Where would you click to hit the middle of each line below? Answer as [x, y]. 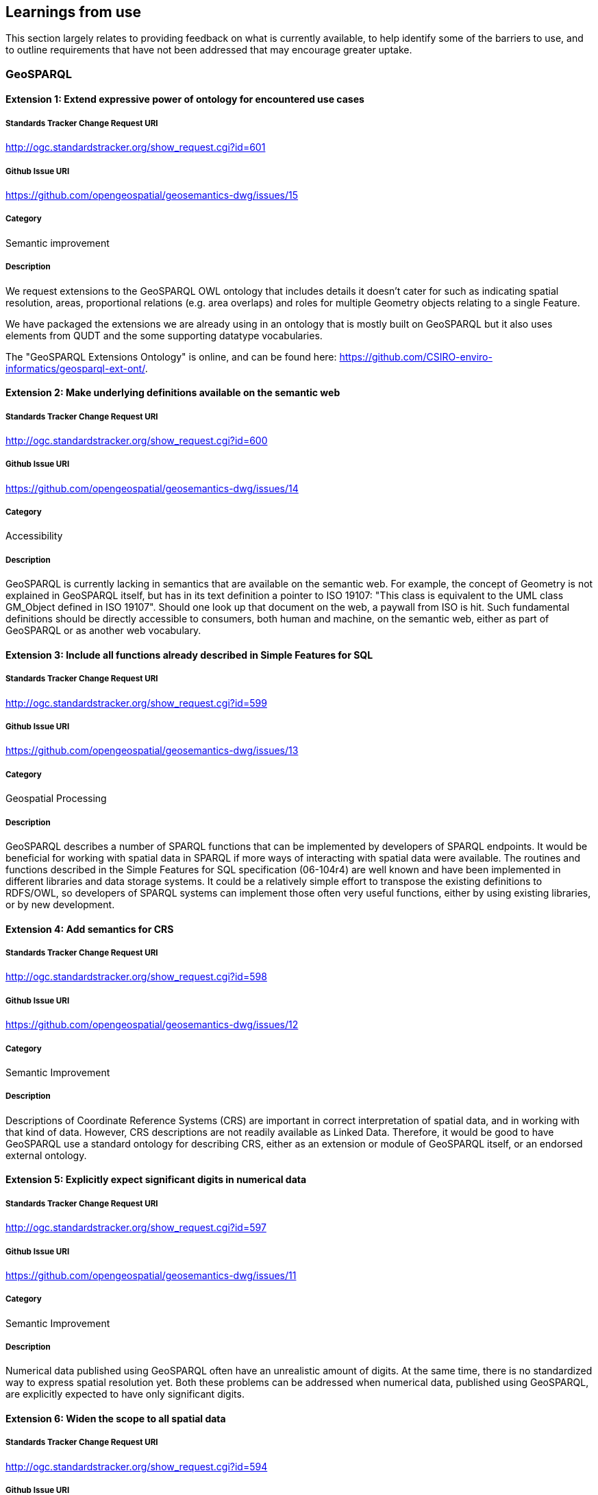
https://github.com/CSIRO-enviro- [416, 356]
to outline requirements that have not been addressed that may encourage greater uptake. [209, 50]
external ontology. [46, 1155]
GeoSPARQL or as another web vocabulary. [103, 631]
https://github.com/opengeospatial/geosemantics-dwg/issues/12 [152, 1025]
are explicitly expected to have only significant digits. [125, 1394]
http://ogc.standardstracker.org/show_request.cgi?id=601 [136, 147]
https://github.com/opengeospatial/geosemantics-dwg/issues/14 [152, 488]
